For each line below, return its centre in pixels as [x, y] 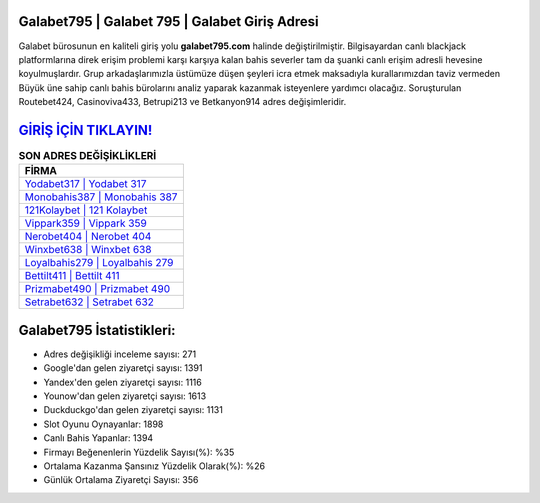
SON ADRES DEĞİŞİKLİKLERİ [87, 156]
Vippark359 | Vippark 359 [85, 223]
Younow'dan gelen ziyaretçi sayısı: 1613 [125, 396]
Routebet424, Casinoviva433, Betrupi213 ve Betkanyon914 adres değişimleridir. [182, 102]
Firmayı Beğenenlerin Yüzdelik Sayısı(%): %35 [139, 452]
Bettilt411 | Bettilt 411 [72, 276]
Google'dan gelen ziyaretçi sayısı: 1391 [123, 368]
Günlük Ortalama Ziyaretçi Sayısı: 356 [121, 480]
